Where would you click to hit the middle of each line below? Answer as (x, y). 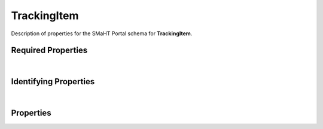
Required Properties (49, 50)
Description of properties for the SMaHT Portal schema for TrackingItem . (102, 33)
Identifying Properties (53, 82)
